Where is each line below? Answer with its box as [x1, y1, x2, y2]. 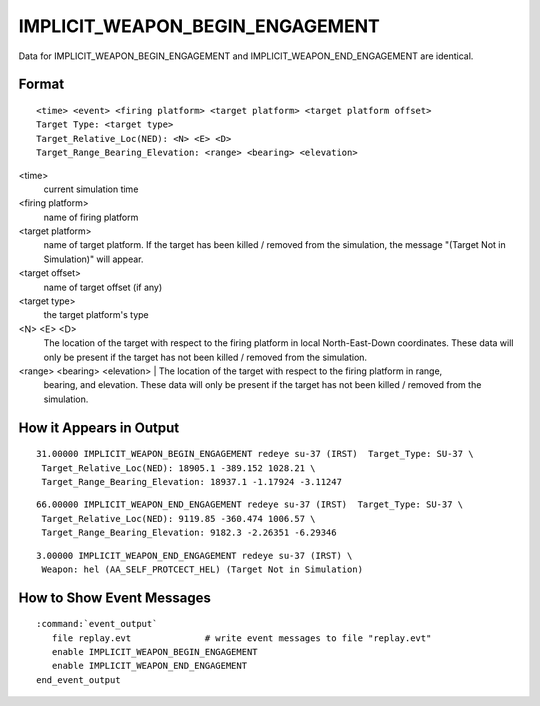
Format [18, 76, 65, 93]
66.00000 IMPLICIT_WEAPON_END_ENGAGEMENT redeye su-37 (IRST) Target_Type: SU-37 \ [36, 499, 464, 510]
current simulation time [43, 183, 139, 195]
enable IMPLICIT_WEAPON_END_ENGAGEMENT [51, 660, 248, 672]
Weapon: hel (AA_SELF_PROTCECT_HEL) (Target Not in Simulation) [41, 563, 364, 575]
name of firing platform [43, 211, 139, 223]
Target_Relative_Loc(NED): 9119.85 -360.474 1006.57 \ [41, 513, 316, 524]
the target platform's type [43, 309, 149, 321]
